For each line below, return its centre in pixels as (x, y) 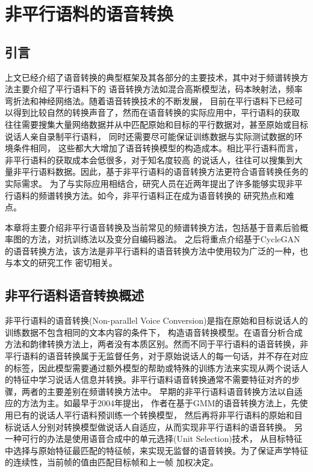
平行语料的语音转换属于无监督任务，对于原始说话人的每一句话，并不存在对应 (156, 356)
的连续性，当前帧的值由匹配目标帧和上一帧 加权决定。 (112, 462)
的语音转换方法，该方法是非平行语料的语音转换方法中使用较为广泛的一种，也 (156, 250)
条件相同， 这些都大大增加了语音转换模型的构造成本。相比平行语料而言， (158, 148)
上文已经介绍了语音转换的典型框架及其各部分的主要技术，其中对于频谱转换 (152, 77)
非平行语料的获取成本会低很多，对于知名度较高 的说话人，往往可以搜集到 (150, 159)
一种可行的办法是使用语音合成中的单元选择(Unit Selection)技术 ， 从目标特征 (154, 439)
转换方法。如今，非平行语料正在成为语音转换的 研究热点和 (170, 195)
